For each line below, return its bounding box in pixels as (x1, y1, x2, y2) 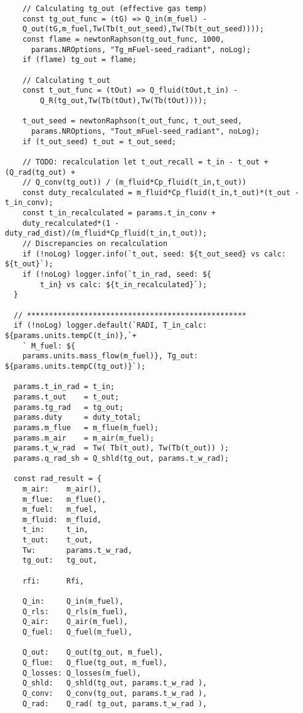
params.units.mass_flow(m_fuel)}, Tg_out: (22, 352, 198, 361)
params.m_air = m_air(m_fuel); (13, 433, 155, 442)
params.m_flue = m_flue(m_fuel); (13, 423, 159, 432)
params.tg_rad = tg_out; (13, 403, 124, 412)
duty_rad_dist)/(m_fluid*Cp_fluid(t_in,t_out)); (5, 229, 207, 238)
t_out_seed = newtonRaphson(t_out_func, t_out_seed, (22, 117, 242, 126)
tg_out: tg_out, (22, 556, 98, 565)
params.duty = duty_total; (13, 413, 141, 422)
